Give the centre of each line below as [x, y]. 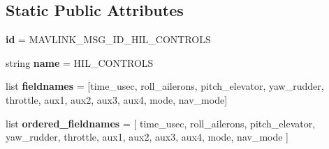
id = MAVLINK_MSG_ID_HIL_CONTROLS [108, 39]
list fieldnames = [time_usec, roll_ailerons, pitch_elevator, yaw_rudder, [165, 86]
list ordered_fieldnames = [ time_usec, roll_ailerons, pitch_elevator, [161, 123]
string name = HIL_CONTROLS [80, 62]
